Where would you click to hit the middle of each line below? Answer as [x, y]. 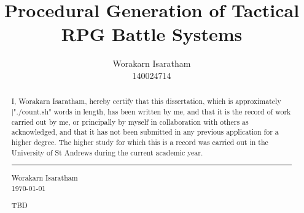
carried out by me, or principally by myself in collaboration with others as [130, 121]
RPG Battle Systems [152, 34]
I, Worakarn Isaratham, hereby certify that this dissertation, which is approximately [146, 101]
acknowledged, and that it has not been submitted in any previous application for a [145, 132]
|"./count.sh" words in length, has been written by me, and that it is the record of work [151, 111]
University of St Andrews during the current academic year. [107, 152]
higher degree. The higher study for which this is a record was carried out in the [140, 142]
